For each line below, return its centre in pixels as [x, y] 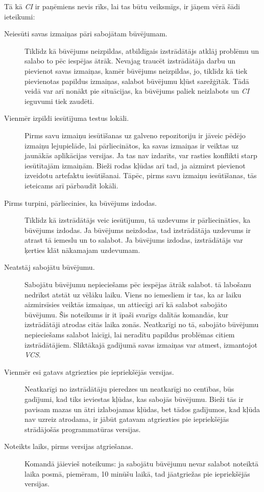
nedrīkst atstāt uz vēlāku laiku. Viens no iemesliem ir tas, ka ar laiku [133, 294]
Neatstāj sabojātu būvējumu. [50, 267]
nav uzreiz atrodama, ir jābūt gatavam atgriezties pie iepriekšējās [127, 419]
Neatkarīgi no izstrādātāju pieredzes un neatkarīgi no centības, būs [129, 389]
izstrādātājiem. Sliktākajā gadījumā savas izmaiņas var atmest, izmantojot [141, 344]
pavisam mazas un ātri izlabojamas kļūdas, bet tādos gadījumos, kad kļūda [142, 409]
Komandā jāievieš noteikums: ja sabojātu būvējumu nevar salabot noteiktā [142, 463]
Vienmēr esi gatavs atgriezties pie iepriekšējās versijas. [89, 371]
